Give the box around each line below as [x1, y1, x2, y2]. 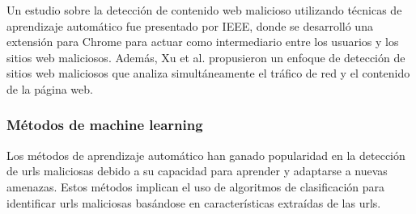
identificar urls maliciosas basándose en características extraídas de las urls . [6, 194, 381, 211]
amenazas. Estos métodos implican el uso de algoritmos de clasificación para [6, 178, 385, 195]
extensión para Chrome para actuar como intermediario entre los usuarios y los [6, 33, 399, 50]
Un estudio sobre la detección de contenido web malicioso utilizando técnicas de [6, 2, 402, 18]
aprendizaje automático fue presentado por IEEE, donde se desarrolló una [6, 17, 373, 34]
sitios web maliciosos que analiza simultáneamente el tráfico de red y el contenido [6, 65, 410, 82]
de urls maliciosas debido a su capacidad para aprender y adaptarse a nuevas [6, 162, 388, 179]
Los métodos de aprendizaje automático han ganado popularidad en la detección [6, 146, 405, 163]
